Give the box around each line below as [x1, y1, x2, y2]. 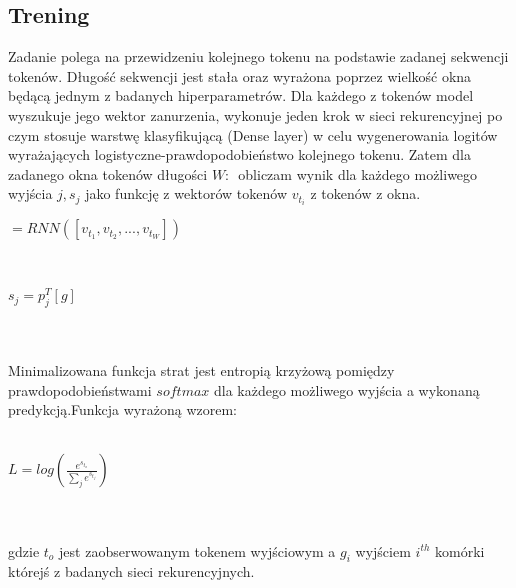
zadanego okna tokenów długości [8, 163, 208, 184]
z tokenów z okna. [310, 183, 421, 204]
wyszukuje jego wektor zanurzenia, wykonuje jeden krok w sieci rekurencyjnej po [8, 104, 503, 125]
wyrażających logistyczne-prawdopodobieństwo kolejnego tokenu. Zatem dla [8, 144, 472, 165]
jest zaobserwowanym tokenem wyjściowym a [59, 540, 336, 561]
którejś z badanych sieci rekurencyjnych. [8, 561, 255, 582]
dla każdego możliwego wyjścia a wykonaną [214, 379, 480, 400]
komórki [435, 540, 485, 561]
